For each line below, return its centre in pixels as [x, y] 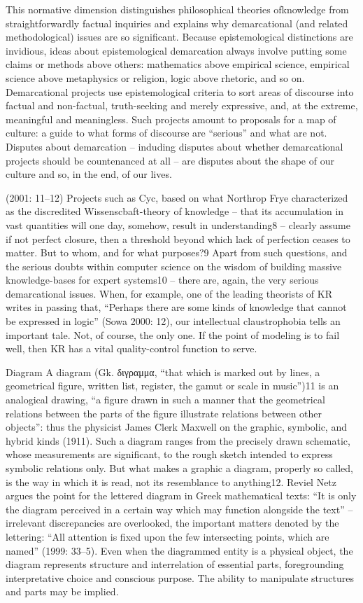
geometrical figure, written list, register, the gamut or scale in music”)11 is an [172, 386]
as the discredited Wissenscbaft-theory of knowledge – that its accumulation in [175, 211]
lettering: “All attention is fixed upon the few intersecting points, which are [168, 536]
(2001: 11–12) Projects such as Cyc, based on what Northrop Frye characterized [177, 197]
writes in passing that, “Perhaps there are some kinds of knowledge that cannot [176, 307]
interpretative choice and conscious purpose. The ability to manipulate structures [180, 577]
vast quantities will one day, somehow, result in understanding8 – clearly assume [178, 224]
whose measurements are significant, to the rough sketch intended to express [169, 454]
